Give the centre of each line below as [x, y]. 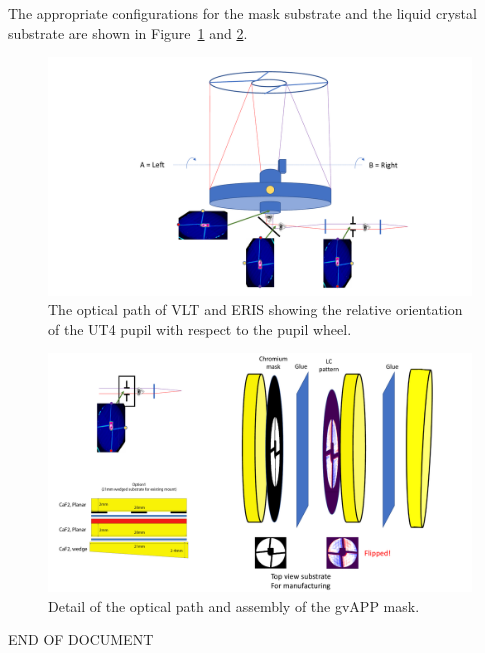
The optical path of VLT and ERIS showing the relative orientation [255, 309]
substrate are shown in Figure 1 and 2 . [128, 32]
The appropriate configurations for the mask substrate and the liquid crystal [242, 13]
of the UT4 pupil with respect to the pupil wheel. [200, 328]
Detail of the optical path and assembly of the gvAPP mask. [234, 605]
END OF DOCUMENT [81, 639]
